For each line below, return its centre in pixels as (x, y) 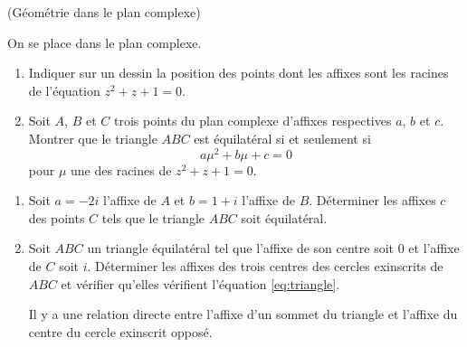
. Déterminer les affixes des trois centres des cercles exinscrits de (265, 266)
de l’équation (64, 90)
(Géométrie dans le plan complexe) (104, 12)
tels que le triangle (153, 217)
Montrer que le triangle (93, 138)
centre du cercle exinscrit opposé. (120, 331)
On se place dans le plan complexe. (105, 42)
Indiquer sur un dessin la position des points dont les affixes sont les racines (238, 73)
